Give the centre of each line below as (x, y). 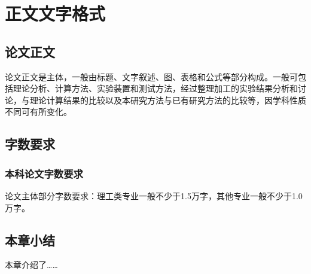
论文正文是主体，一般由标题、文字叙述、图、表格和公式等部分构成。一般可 (151, 76)
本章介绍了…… (31, 265)
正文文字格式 (55, 13)
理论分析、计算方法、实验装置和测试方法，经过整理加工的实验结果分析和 (155, 88)
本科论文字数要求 (44, 173)
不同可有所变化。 (38, 112)
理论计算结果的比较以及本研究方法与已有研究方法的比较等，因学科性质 (168, 100)
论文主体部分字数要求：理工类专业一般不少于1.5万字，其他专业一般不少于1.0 (154, 195)
